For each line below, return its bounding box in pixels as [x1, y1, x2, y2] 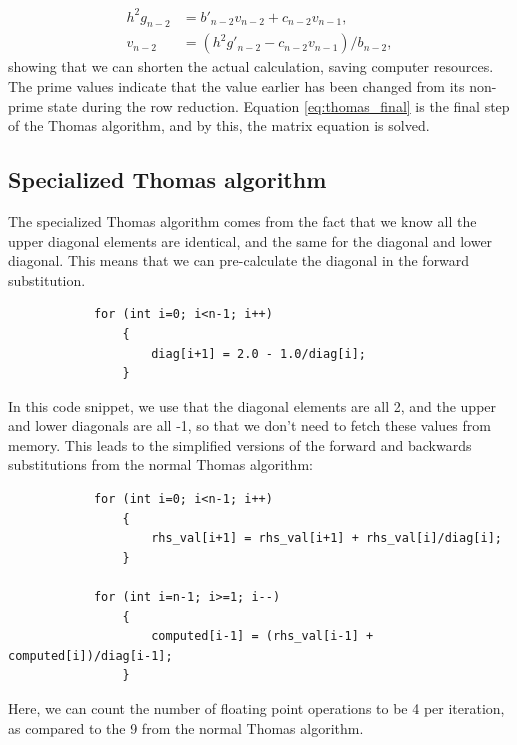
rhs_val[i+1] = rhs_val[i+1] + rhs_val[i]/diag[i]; [151, 531, 502, 546]
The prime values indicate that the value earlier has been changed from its [8, 75, 465, 96]
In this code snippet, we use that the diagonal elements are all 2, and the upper [8, 395, 497, 416]
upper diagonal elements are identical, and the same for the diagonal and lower [8, 230, 493, 251]
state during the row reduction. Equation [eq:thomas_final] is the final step [47, 95, 510, 116]
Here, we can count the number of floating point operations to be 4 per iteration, [8, 698, 505, 718]
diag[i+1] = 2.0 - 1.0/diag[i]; [151, 346, 366, 361]
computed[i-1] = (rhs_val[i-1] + [151, 629, 374, 644]
